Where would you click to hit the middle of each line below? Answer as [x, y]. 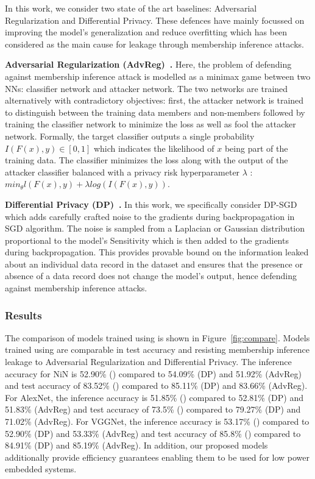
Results [23, 315]
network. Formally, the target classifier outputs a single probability [130, 136]
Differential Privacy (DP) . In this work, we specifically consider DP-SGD [151, 204]
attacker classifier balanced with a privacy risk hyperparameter [122, 172]
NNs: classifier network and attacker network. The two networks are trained [147, 88]
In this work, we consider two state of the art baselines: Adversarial [131, 8]
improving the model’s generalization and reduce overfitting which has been [146, 32]
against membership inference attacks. [76, 288]
